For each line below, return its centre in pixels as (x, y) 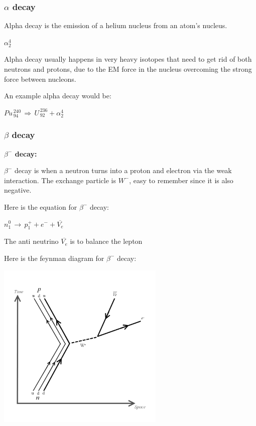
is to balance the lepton (106, 241)
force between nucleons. (40, 79)
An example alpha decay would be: (58, 96)
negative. (18, 190)
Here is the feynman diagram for (54, 258)
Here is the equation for (41, 206)
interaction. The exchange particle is (60, 180)
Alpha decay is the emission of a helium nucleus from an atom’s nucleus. (116, 25)
